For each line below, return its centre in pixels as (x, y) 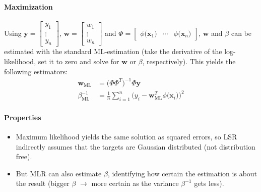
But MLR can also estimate (59, 173)
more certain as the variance (135, 183)
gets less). (209, 183)
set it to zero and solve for (79, 61)
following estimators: (36, 71)
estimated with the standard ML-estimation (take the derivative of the (113, 51)
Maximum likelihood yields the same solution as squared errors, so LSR (126, 136)
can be (241, 33)
